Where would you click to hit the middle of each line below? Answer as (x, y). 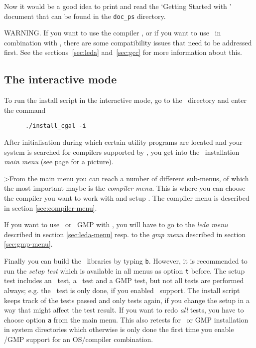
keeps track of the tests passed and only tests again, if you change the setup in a (127, 300)
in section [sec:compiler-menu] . (51, 207)
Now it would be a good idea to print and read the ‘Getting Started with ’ (118, 6)
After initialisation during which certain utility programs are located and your (123, 142)
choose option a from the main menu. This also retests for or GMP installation (126, 319)
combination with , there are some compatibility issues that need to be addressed (128, 42)
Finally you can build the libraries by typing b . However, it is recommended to (126, 261)
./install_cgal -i (56, 126)
